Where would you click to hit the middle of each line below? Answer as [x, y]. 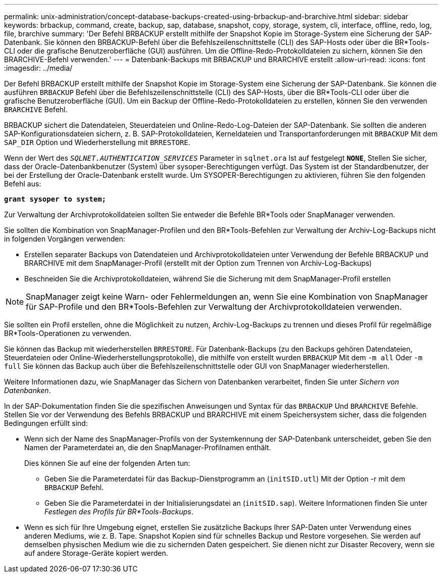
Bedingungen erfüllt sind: [46, 423]
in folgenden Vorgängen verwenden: [65, 239]
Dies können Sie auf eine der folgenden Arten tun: [107, 463]
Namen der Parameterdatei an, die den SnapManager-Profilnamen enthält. [148, 447]
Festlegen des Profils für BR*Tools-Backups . [119, 512]
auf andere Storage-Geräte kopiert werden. [96, 553]
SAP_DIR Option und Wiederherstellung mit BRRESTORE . [97, 142]
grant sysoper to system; [55, 199]
